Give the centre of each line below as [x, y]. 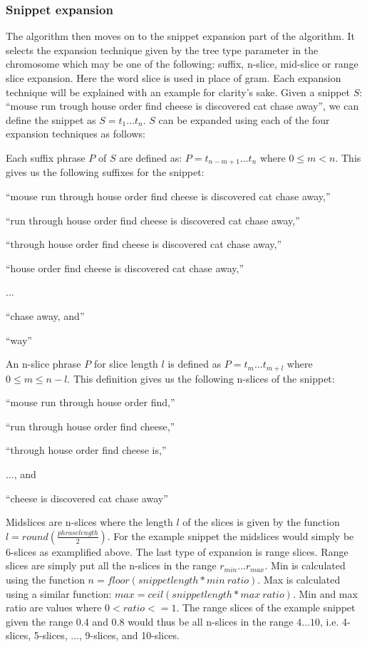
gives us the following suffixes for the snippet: [105, 172]
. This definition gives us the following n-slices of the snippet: [201, 378]
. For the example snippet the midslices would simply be [231, 535]
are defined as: [151, 157]
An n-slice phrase [43, 364]
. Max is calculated [299, 579]
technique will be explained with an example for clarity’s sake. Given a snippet [178, 92]
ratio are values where [54, 607]
